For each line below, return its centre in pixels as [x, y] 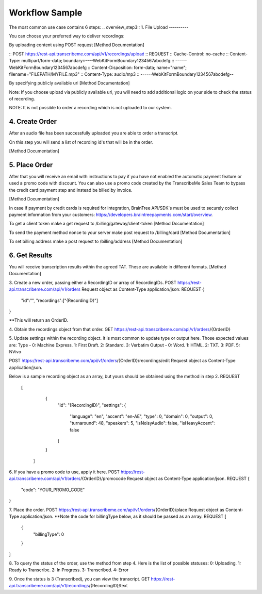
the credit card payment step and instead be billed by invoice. [71, 190]
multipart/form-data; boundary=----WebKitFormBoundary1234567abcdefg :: [98, 61]
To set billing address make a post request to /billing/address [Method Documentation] [96, 241]
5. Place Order [31, 165]
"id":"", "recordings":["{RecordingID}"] [60, 300]
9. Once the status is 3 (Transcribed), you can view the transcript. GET [80, 579]
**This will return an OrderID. [39, 320]
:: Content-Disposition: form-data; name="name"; [137, 67]
